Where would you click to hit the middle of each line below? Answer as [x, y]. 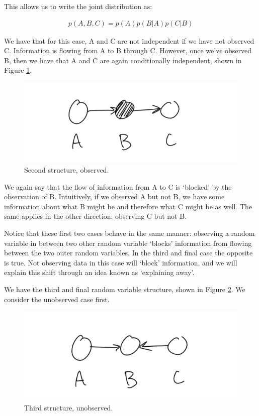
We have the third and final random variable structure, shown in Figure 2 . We [125, 289]
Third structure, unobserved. [69, 407]
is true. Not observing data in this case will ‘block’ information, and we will [121, 262]
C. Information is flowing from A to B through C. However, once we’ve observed [128, 50]
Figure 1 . [18, 70]
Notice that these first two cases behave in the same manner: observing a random [129, 233]
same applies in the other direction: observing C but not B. [95, 216]
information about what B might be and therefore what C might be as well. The [128, 206]
